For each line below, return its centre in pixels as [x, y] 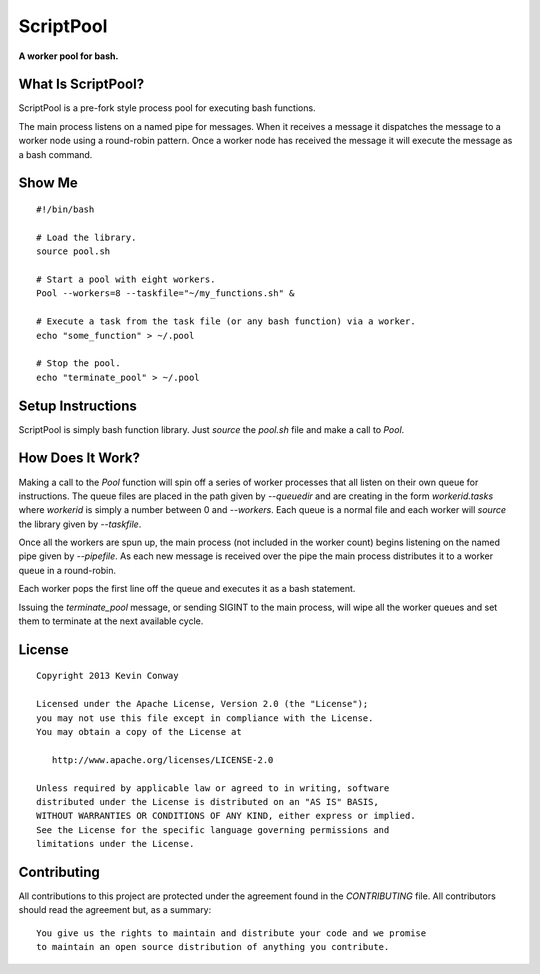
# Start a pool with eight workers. [126, 279]
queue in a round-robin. [67, 570]
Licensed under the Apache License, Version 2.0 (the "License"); [202, 704]
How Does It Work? [79, 458]
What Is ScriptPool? [81, 84]
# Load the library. [86, 237]
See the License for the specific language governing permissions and [213, 829]
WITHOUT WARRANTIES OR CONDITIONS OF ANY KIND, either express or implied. [226, 816]
